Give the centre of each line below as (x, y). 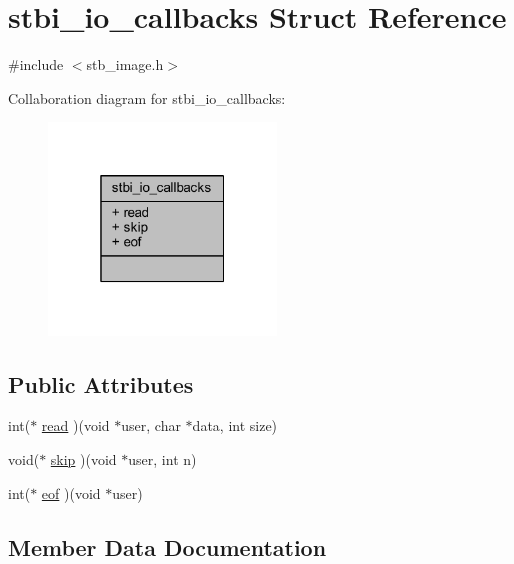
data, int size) (235, 425)
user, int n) (162, 459)
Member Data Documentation (167, 546)
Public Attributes (101, 383)
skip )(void (83, 459)
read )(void (75, 425)
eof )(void (71, 492)
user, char (151, 425)
